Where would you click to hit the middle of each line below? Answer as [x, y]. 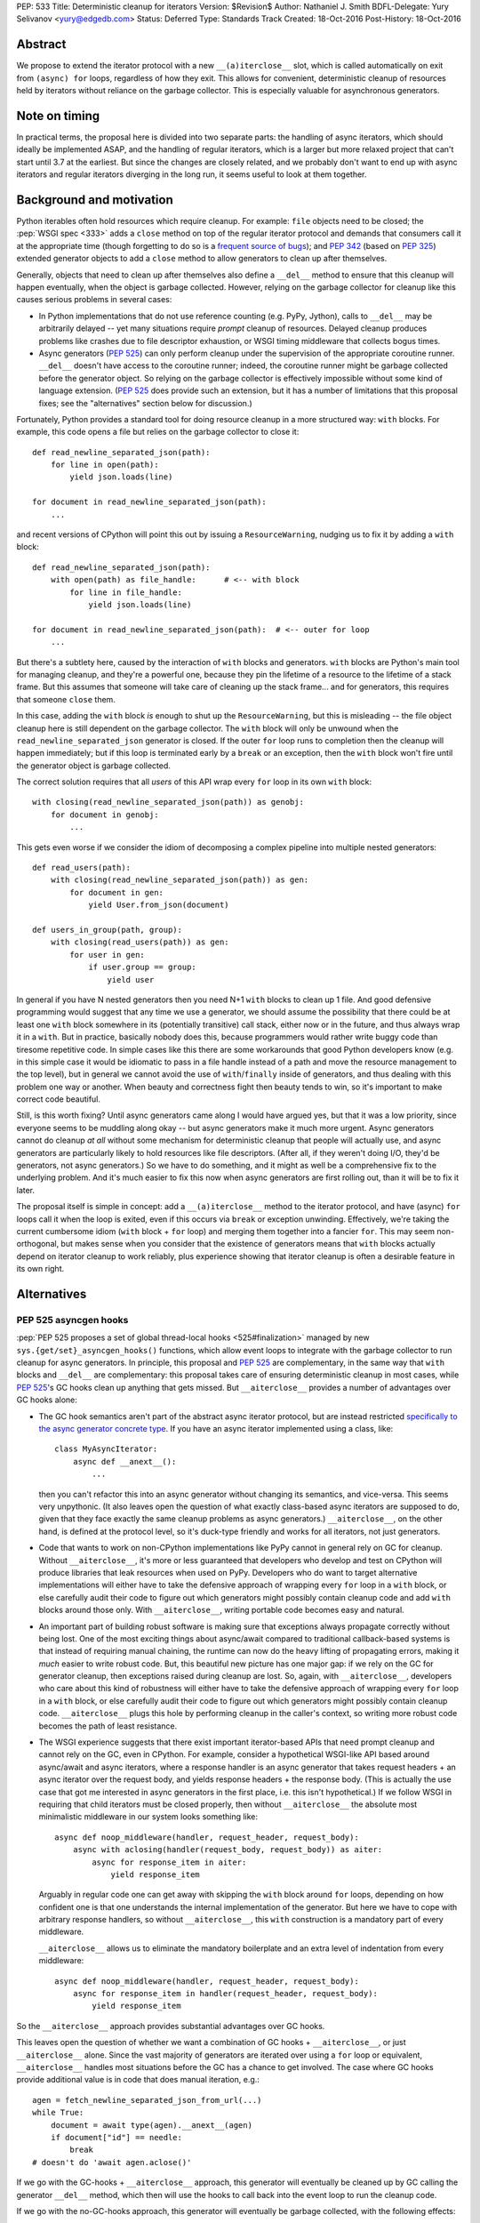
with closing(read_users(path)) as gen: [140, 942]
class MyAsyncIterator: [106, 1449]
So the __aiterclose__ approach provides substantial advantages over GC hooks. [171, 2026]
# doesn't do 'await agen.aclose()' [112, 2162]
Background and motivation [95, 200]
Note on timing [58, 116]
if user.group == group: [143, 967]
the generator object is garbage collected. [93, 766]
